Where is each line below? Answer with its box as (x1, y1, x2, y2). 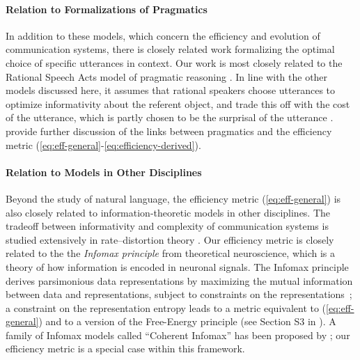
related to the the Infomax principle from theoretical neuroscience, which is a (6, 246, 336, 260)
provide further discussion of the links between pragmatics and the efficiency (6, 123, 332, 138)
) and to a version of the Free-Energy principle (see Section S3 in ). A (38, 314, 336, 329)
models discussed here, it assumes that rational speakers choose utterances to (6, 83, 336, 97)
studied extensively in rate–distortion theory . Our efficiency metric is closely (6, 232, 334, 246)
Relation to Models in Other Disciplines (6, 164, 202, 179)
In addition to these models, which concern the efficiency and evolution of (6, 28, 320, 42)
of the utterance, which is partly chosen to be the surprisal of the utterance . (6, 110, 334, 125)
